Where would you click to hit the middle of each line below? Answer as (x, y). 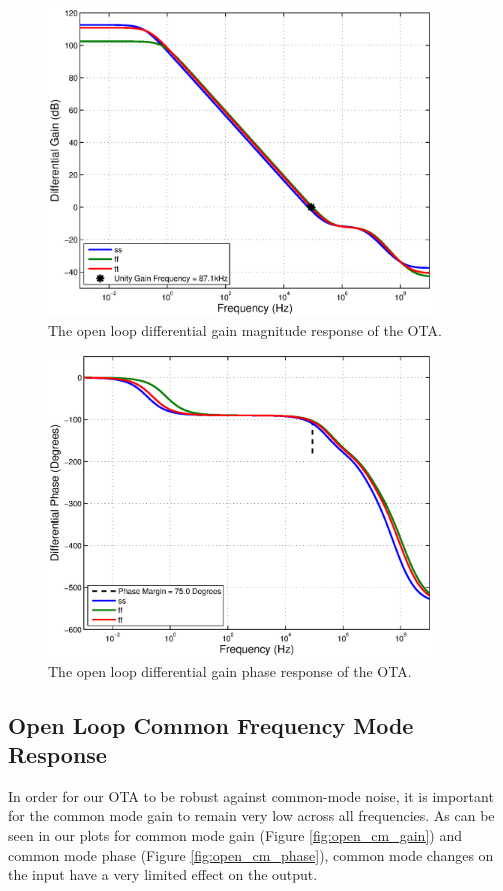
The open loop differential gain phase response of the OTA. (230, 670)
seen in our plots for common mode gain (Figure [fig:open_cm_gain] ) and (235, 835)
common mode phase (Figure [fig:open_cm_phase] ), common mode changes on (251, 854)
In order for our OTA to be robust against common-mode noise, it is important (251, 795)
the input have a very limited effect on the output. (163, 874)
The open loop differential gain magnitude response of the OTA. (245, 329)
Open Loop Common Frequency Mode (211, 724)
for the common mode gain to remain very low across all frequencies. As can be (251, 815)
